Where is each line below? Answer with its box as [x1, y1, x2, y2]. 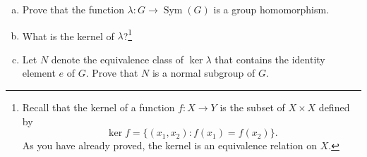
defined [318, 100, 350, 115]
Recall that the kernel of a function [22, 100, 175, 115]
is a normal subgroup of [152, 65, 255, 80]
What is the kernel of [22, 28, 114, 43]
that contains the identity [215, 51, 325, 66]
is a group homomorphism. [213, 2, 330, 16]
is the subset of [219, 100, 285, 115]
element [22, 65, 56, 80]
